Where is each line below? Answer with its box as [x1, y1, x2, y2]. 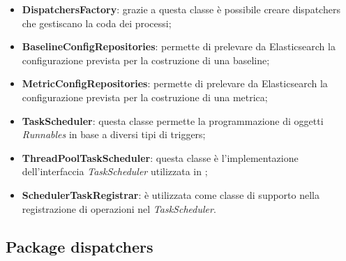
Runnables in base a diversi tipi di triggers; [22, 127, 206, 142]
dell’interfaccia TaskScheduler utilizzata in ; [22, 164, 208, 179]
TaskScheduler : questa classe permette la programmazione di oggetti [22, 113, 324, 128]
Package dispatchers [6, 235, 153, 257]
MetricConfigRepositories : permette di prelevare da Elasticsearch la [22, 76, 328, 91]
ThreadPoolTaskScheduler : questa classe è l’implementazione [22, 150, 299, 165]
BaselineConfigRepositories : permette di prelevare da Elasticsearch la [22, 39, 336, 54]
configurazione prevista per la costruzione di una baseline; [22, 52, 270, 67]
